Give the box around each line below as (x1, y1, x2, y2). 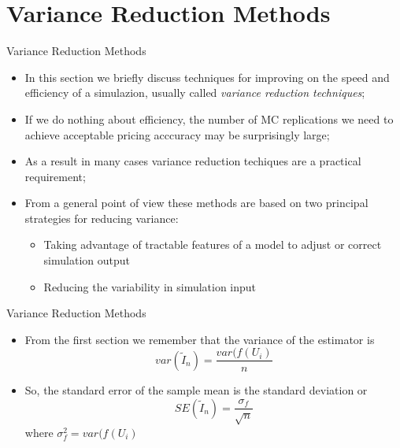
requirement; (24, 168, 86, 184)
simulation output (43, 252, 130, 268)
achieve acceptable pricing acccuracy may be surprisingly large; (24, 126, 330, 143)
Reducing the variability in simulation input (43, 278, 257, 294)
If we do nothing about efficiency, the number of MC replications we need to (24, 110, 394, 127)
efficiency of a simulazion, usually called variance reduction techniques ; (24, 84, 365, 101)
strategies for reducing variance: (24, 209, 179, 226)
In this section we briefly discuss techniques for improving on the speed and (24, 68, 390, 85)
